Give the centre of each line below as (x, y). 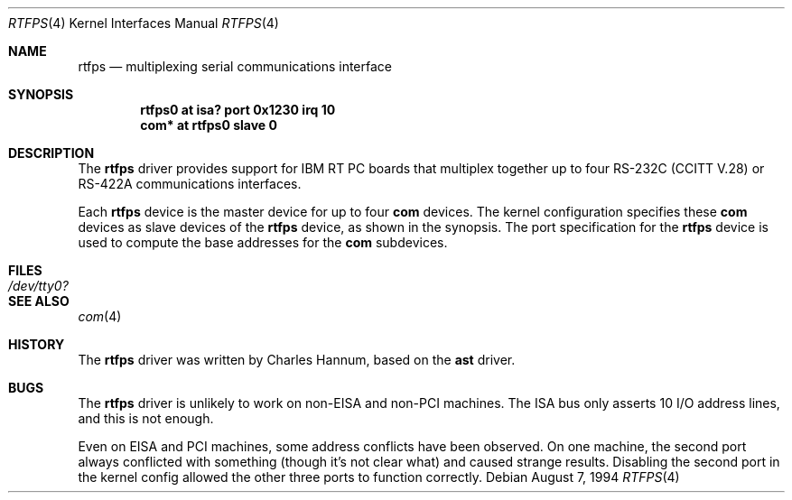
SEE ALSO (39, 301)
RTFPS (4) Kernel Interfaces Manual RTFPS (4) (144, 23)
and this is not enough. (146, 418)
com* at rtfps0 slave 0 (209, 125)
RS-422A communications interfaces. (190, 184)
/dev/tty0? (38, 286)
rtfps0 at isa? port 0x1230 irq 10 (238, 110)
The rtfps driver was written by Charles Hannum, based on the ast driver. (297, 360)
